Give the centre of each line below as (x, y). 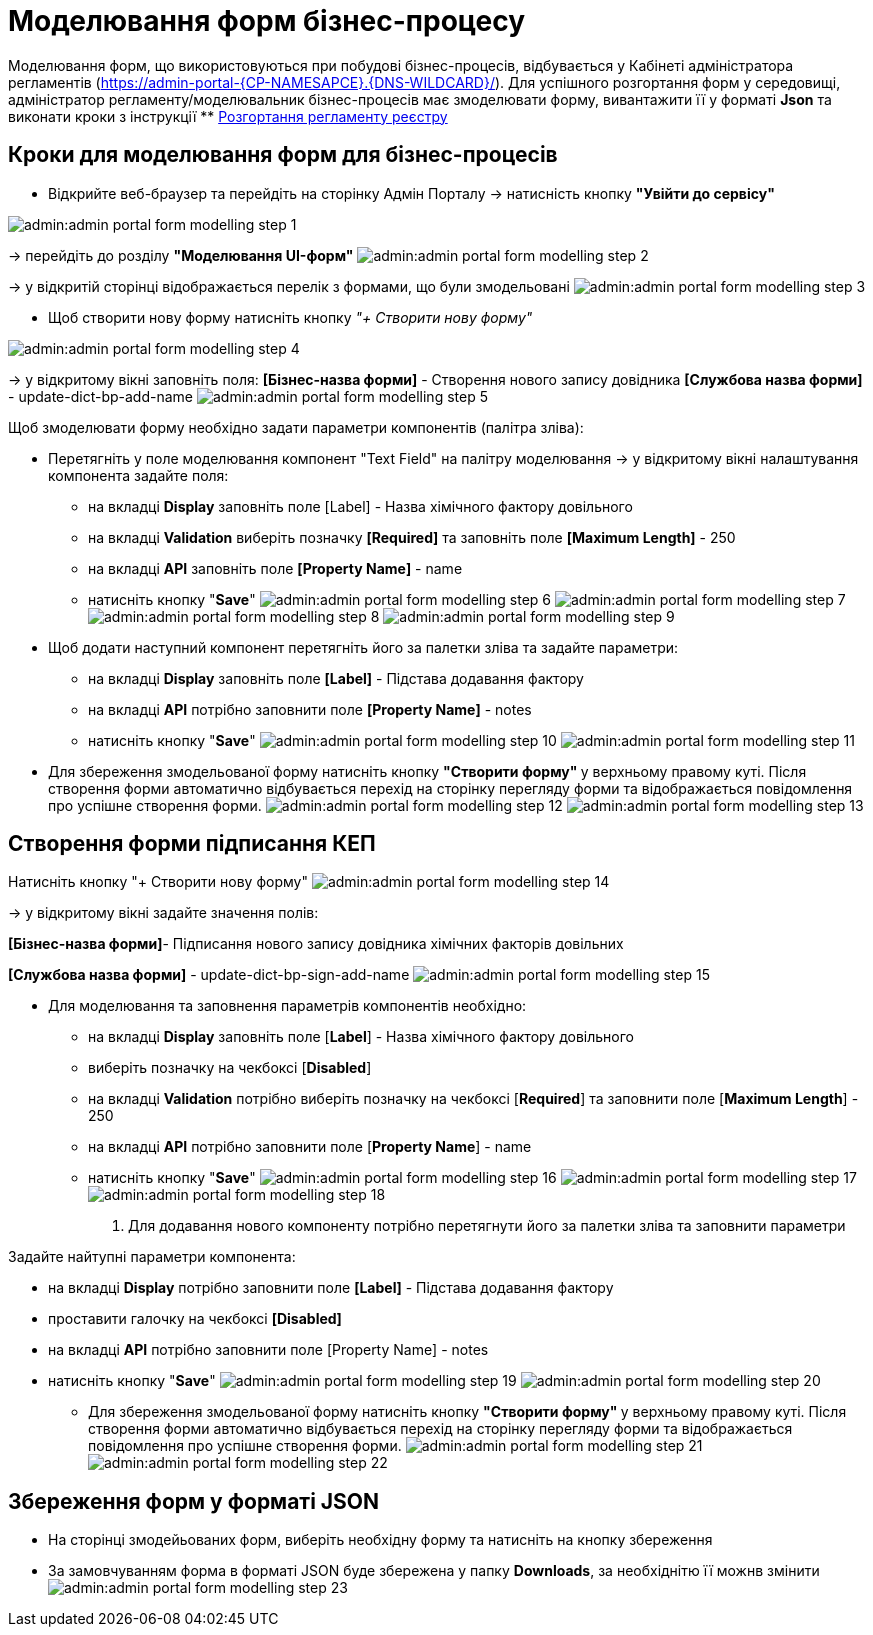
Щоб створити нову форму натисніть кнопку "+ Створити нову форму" (290, 317)
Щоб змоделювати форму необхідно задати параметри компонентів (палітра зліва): (296, 427)
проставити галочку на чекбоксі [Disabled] (195, 1319)
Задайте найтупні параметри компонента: (152, 1257)
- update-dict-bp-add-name (101, 396)
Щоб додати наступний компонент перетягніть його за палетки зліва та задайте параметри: (363, 647)
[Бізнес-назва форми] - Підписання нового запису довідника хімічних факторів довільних (316, 944)
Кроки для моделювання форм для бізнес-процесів (283, 155)
